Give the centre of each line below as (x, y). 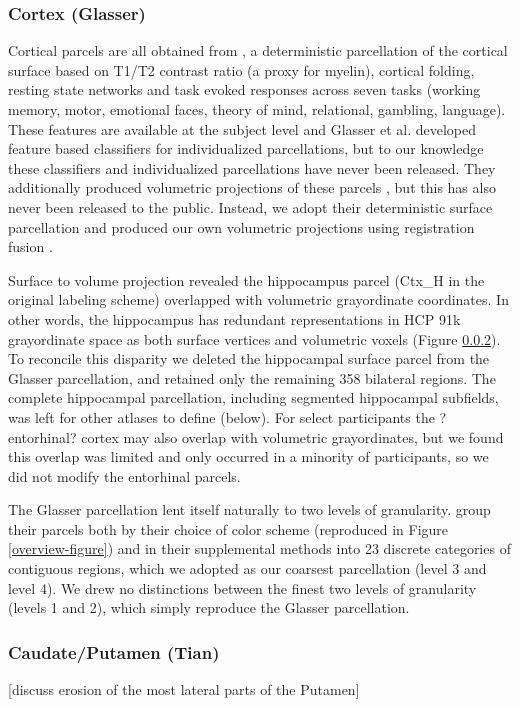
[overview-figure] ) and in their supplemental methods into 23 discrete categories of (259, 548)
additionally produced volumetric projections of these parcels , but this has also (252, 187)
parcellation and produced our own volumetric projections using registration (241, 226)
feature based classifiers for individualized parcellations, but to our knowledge (246, 148)
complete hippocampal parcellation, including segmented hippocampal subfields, (253, 397)
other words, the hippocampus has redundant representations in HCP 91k (234, 318)
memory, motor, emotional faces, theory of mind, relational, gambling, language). (257, 109)
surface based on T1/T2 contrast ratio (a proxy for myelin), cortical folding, (241, 69)
